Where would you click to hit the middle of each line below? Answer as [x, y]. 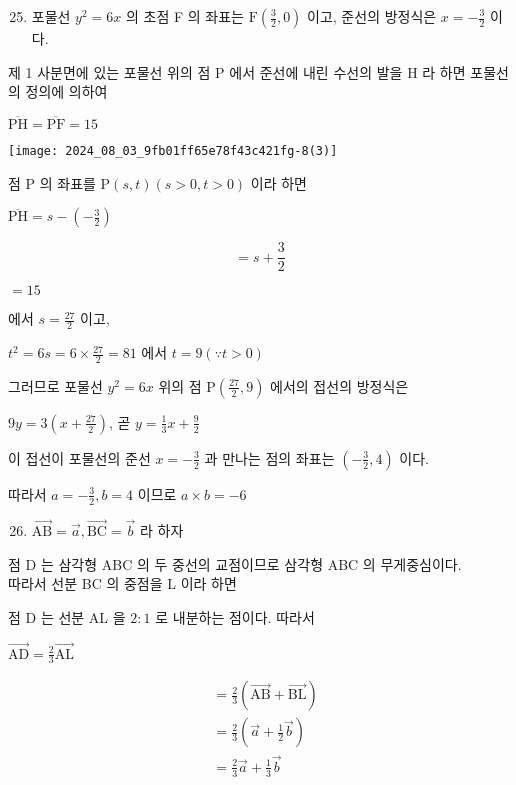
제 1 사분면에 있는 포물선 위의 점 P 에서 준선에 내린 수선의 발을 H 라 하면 [237, 71]
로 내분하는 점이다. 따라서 [235, 616]
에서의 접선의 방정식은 [339, 385]
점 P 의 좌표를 [52, 182]
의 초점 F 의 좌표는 [185, 16]
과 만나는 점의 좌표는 [269, 457]
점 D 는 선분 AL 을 [67, 616]
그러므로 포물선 [55, 385]
